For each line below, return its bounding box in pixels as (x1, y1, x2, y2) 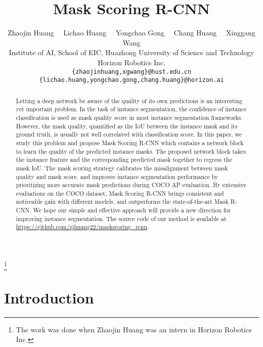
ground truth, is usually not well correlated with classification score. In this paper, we (16, 130, 242, 139)
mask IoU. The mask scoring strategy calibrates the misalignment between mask (16, 163, 228, 172)
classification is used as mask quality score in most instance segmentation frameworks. (16, 113, 243, 121)
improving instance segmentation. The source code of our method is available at (16, 214, 227, 223)
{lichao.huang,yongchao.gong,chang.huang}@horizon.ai (39, 76, 224, 84)
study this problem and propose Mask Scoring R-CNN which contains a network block (16, 138, 244, 147)
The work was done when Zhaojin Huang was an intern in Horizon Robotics (16, 324, 252, 334)
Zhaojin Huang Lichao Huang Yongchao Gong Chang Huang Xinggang (8, 27, 255, 38)
